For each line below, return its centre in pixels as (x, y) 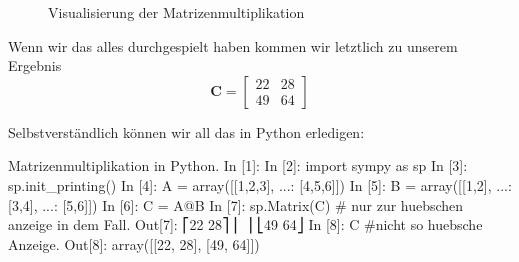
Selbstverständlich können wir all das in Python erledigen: (186, 131)
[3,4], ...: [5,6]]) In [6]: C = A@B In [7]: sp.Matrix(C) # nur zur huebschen (236, 204)
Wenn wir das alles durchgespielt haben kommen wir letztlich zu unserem (233, 45)
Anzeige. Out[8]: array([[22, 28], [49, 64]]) (134, 243)
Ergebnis (35, 65)
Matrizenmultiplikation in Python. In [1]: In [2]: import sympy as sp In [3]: (238, 165)
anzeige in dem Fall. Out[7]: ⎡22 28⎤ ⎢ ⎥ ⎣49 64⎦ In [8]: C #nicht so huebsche (245, 224)
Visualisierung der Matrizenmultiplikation (176, 12)
